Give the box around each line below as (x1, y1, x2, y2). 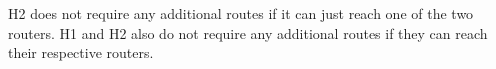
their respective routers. (8, 42, 154, 63)
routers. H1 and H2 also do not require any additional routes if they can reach (8, 22, 488, 43)
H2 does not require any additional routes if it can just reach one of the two (8, 3, 474, 23)
